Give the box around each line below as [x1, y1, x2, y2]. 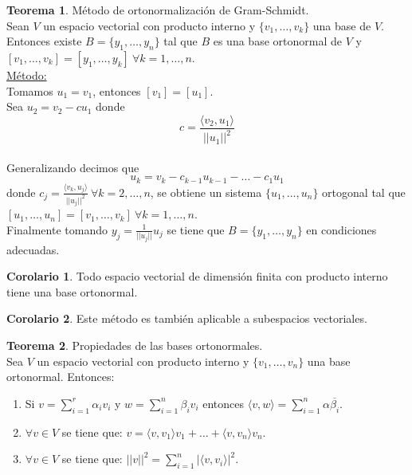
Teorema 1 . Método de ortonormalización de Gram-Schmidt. [6, 2, 309, 18]
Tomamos [6, 82, 53, 99]
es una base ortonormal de [213, 33, 342, 49]
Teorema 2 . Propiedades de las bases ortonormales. [6, 337, 263, 354]
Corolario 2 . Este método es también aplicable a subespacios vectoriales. [6, 310, 367, 327]
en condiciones [306, 221, 377, 237]
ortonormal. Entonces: [6, 368, 115, 385]
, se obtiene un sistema [150, 183, 262, 200]
